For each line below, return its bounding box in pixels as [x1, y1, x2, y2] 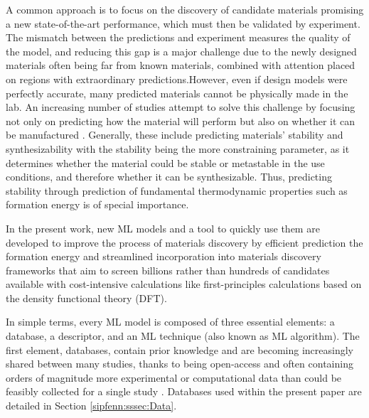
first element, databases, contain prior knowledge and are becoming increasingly [6, 342, 353, 357]
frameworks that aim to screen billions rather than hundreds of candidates [6, 262, 330, 277]
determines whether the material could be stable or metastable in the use [6, 155, 325, 170]
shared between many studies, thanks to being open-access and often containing [6, 356, 353, 371]
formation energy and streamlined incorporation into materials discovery [6, 249, 321, 264]
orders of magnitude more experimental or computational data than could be [6, 370, 342, 385]
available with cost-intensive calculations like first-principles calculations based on [6, 277, 362, 291]
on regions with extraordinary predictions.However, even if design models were [6, 71, 348, 86]
